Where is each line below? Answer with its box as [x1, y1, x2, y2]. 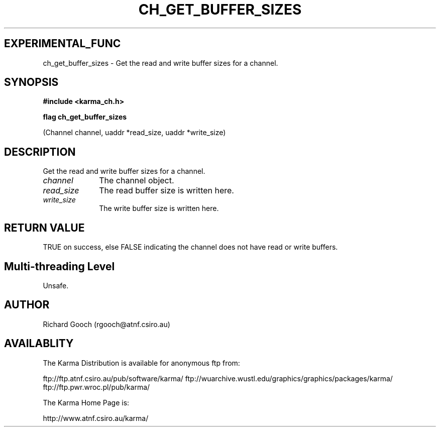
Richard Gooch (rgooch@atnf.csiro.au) [43, 319, 170, 329]
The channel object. [99, 175, 174, 186]
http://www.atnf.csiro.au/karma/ [43, 413, 149, 422]
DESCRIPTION [4, 145, 76, 158]
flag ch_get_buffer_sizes [43, 113, 127, 122]
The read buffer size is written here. [99, 185, 234, 196]
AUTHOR [4, 298, 50, 311]
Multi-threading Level [4, 260, 115, 273]
